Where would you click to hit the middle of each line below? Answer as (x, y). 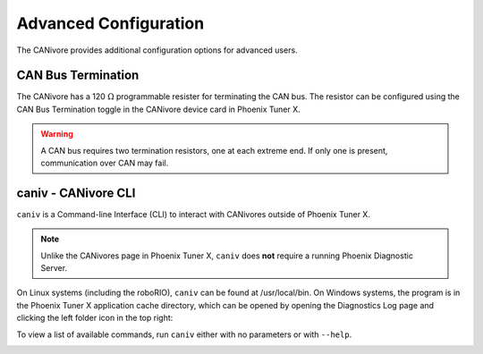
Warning (57, 134)
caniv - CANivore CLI (76, 193)
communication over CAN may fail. (105, 163)
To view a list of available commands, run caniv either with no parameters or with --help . (184, 334)
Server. (54, 268)
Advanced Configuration (110, 23)
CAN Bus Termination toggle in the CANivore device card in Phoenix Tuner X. (159, 109)
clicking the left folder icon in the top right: (95, 318)
